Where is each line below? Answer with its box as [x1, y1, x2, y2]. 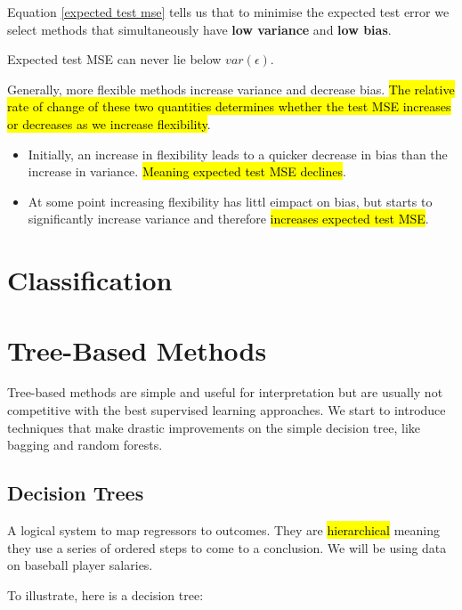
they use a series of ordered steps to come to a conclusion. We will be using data [7, 538, 447, 557]
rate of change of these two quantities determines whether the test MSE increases [7, 97, 451, 116]
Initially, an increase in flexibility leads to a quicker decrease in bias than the [28, 144, 448, 163]
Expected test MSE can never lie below [7, 50, 222, 69]
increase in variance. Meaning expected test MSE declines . [28, 162, 346, 181]
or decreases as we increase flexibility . [7, 114, 211, 133]
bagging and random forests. [7, 435, 163, 454]
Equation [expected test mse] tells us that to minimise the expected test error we [7, 3, 450, 20]
